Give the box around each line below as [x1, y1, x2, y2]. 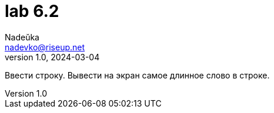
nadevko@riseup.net [5, 42, 85, 52]
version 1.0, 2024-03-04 [5, 52, 100, 62]
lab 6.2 [5, 1, 59, 21]
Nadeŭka [5, 32, 39, 42]
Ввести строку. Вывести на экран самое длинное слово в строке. [5, 70, 270, 80]
